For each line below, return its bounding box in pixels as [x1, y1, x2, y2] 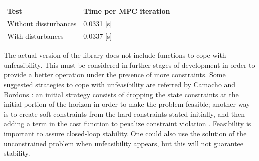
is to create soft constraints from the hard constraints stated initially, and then [4, 108, 245, 119]
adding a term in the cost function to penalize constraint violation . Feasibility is [4, 118, 251, 129]
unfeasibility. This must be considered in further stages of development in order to [4, 59, 255, 70]
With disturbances [7, 31, 64, 41]
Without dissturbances [7, 18, 77, 29]
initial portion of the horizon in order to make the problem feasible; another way [4, 99, 250, 109]
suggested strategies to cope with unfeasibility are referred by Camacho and [4, 79, 236, 90]
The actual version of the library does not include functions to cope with [4, 50, 226, 60]
